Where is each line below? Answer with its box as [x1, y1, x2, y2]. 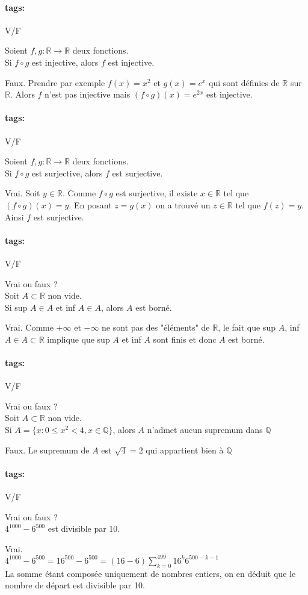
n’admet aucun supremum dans [147, 423, 263, 436]
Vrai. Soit [5, 187, 40, 199]
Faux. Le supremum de [5, 443, 90, 456]
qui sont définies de [208, 76, 280, 89]
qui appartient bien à [146, 443, 224, 456]
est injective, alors [32, 55, 99, 68]
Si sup [5, 301, 28, 313]
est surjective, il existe [115, 187, 198, 199]
